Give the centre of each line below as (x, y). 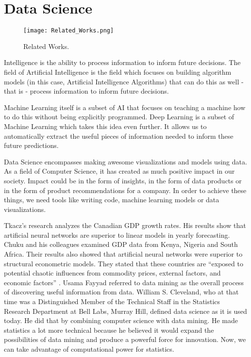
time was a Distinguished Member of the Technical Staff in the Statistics (112, 301)
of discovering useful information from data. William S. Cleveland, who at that (121, 292)
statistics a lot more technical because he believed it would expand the (109, 330)
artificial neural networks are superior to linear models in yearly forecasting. (117, 235)
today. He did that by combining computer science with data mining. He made (121, 320)
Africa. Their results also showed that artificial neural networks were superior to (123, 254)
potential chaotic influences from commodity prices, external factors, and (112, 273)
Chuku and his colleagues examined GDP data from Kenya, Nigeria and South (121, 244)
